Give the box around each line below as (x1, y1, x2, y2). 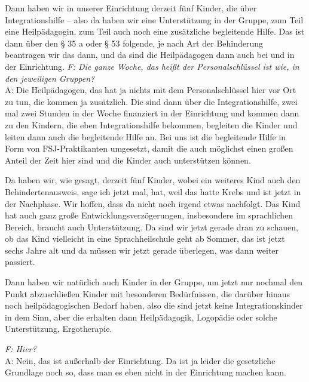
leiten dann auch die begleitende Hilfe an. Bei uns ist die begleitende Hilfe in (5, 130, 286, 143)
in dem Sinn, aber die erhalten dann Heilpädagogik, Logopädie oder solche (5, 310, 277, 323)
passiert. (5, 255, 35, 268)
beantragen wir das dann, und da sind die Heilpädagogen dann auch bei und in (5, 48, 295, 61)
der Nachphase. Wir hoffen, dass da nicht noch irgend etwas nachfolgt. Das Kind (5, 197, 301, 210)
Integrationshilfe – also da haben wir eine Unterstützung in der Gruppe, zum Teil (5, 13, 304, 26)
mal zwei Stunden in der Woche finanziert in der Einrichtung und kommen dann (5, 107, 299, 119)
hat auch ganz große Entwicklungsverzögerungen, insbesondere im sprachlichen (5, 209, 293, 221)
